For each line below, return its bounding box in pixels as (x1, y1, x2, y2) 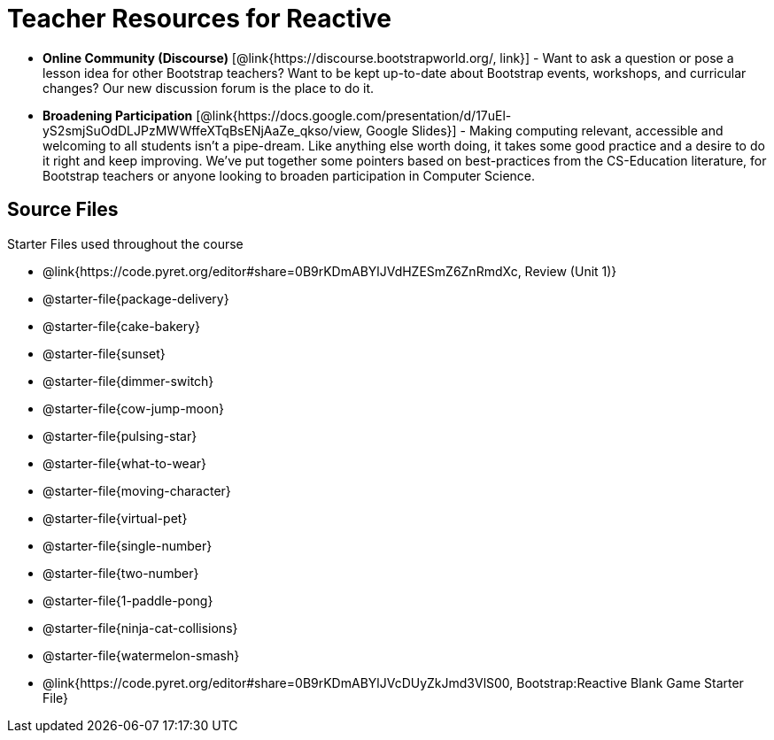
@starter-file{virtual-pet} (43, 510, 188, 526)
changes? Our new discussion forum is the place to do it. (43, 80, 375, 96)
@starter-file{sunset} (43, 345, 166, 361)
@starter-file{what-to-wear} (43, 455, 206, 471)
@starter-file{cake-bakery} (43, 318, 201, 334)
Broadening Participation (43, 107, 193, 123)
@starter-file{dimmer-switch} (43, 373, 214, 389)
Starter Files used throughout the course (7, 235, 244, 251)
